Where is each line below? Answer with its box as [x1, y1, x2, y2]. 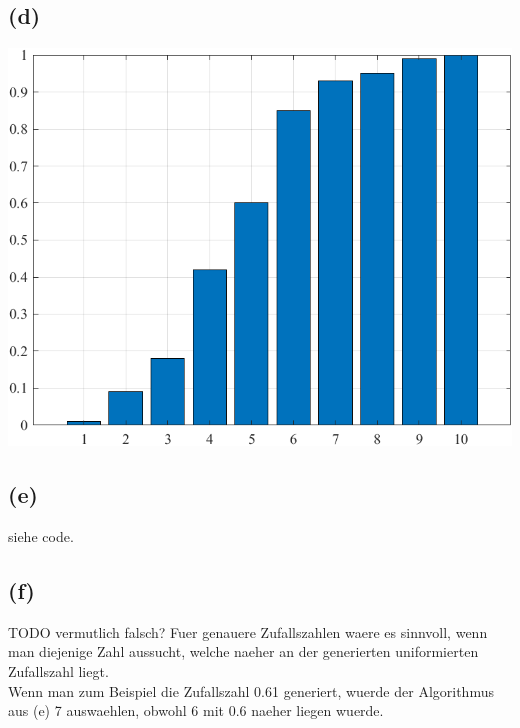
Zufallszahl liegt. [8, 661, 109, 682]
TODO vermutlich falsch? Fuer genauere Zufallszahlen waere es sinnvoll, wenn [8, 621, 488, 642]
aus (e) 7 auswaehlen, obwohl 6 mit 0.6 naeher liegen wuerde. [8, 700, 384, 721]
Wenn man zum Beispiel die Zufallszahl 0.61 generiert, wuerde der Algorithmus [8, 680, 494, 701]
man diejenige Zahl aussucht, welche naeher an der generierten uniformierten [8, 641, 479, 662]
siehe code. [8, 526, 74, 547]
